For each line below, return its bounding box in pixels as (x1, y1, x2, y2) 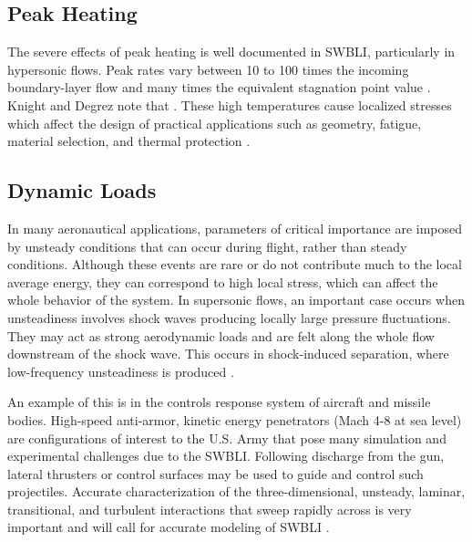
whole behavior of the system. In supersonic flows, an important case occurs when (7, 290, 465, 309)
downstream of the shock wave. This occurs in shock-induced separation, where (7, 344, 449, 363)
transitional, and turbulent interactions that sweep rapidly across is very (7, 499, 412, 518)
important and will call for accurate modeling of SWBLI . (7, 517, 330, 537)
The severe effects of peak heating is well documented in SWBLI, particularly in (7, 42, 456, 61)
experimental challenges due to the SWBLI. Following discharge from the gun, (7, 446, 445, 465)
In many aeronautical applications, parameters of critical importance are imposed (7, 218, 463, 237)
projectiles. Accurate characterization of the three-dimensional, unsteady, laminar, (7, 482, 466, 501)
